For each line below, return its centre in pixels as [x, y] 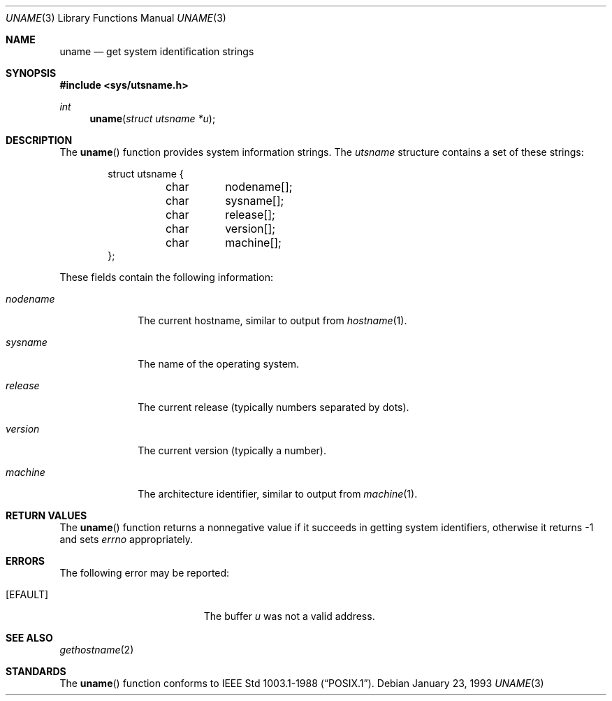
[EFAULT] [27, 594]
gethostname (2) [97, 650]
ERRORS [25, 561]
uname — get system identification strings [157, 51]
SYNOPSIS [31, 73]
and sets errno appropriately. [126, 539]
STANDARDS [36, 671]
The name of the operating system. [219, 364]
